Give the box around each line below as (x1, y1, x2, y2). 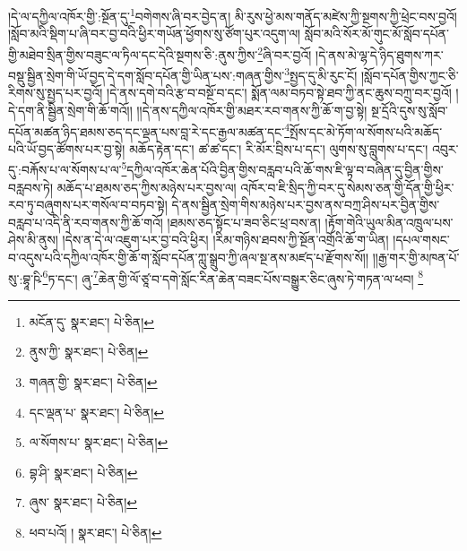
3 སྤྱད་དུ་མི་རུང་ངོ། (284, 64, 358, 84)
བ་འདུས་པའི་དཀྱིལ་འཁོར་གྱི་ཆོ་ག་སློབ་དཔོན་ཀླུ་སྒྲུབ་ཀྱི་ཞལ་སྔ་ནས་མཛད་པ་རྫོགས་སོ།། (8, 248, 369, 266)
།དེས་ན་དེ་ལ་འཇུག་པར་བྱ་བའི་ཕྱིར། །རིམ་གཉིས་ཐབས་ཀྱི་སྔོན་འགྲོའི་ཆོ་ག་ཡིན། (62, 230, 389, 249)
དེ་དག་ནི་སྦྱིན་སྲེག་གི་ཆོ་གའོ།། (8, 100, 133, 119)
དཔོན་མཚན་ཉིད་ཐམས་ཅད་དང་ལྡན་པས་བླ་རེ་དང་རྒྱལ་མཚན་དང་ (8, 122, 285, 141)
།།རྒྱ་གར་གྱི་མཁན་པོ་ (372, 248, 460, 266)
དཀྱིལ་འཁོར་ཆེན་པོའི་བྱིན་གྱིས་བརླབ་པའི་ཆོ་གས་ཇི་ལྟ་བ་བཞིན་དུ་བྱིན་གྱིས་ (126, 160, 444, 179)
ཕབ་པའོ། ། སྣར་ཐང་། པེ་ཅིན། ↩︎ (29, 523, 162, 541)
